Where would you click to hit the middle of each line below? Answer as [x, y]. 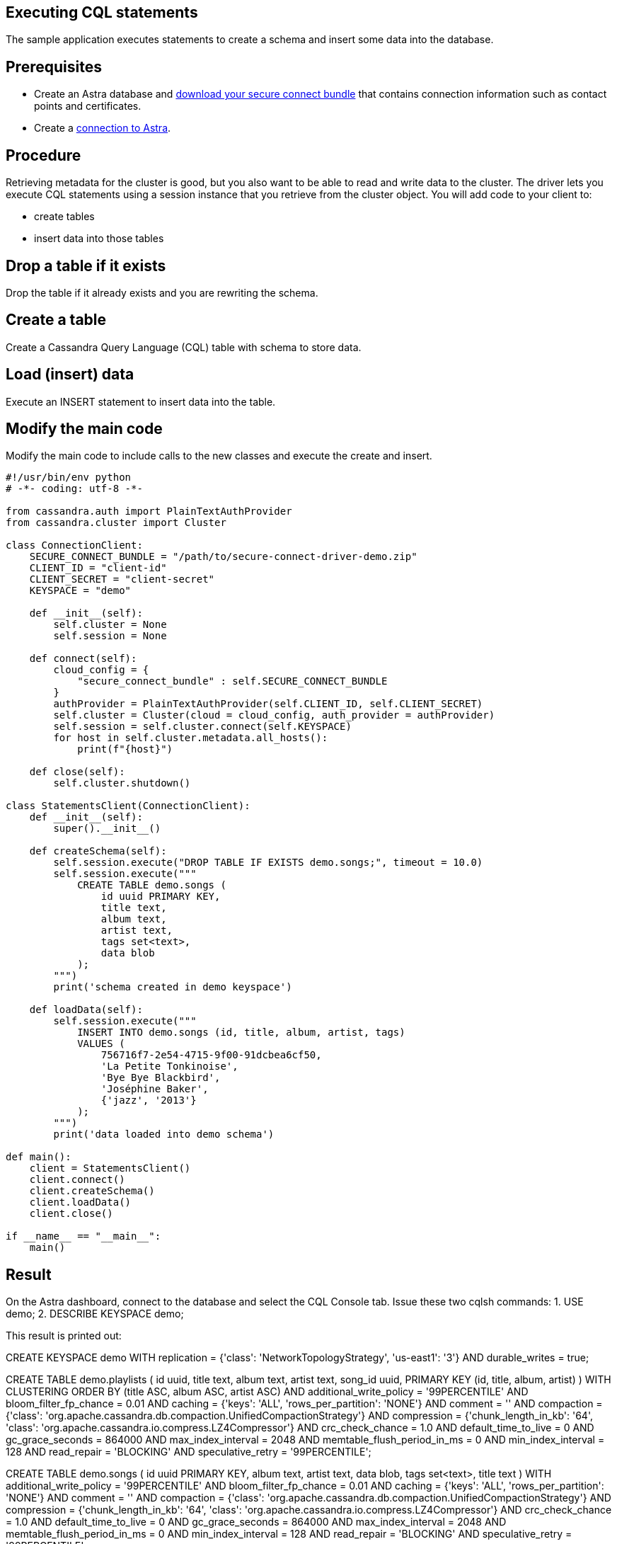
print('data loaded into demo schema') [164, 1134]
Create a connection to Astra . [103, 128]
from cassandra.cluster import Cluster [116, 523]
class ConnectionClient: [74, 545]
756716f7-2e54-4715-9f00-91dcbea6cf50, [211, 1055]
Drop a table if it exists [86, 265]
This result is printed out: [64, 1336]
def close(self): [77, 772]
